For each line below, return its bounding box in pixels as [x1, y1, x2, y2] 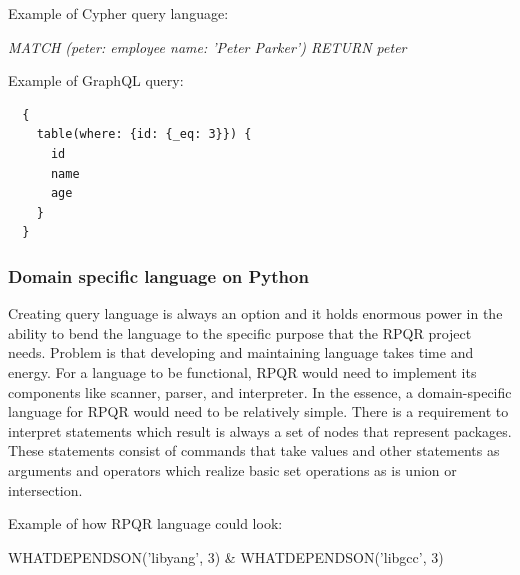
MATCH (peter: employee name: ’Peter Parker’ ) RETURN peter [8, 36, 407, 57]
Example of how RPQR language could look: [8, 513, 283, 534]
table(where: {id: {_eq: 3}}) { [36, 127, 252, 142]
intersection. [8, 479, 83, 500]
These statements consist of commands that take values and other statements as [8, 440, 500, 461]
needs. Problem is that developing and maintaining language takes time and [8, 342, 474, 363]
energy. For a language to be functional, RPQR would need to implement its [8, 361, 477, 382]
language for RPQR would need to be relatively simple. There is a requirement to [8, 401, 509, 422]
